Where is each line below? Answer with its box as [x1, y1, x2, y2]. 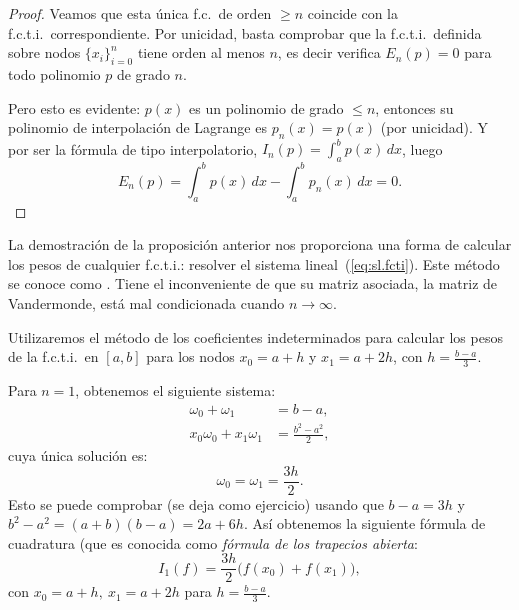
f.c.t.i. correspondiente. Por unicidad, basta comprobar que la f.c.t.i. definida [8, 22, 482, 43]
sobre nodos [8, 42, 81, 63]
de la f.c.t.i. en [8, 346, 99, 367]
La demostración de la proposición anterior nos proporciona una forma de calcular [8, 234, 512, 255]
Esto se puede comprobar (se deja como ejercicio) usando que [8, 493, 384, 514]
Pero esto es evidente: [8, 97, 141, 118]
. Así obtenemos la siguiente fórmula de [243, 513, 486, 534]
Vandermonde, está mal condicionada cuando [8, 292, 285, 313]
